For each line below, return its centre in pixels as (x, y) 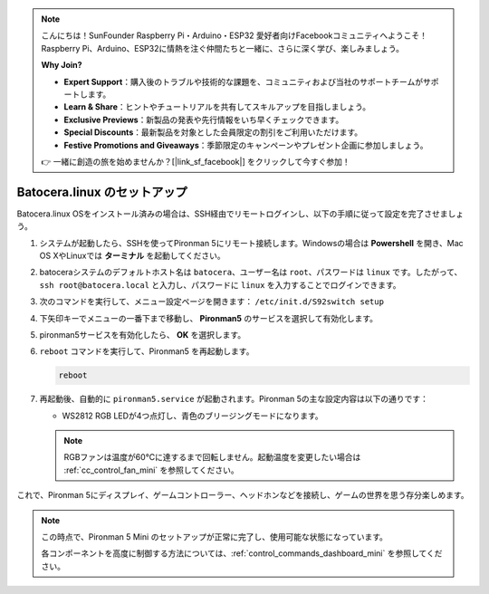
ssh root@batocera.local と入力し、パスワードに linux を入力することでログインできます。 (221, 284)
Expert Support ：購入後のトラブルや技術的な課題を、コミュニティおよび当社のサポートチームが (244, 81)
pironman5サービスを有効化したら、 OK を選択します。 (143, 334)
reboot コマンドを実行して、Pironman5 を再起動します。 (147, 351)
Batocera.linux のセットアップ (102, 192)
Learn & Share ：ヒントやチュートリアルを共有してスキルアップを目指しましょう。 (217, 107)
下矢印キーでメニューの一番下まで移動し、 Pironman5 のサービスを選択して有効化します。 (209, 318)
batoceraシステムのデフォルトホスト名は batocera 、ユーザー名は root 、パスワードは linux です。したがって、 (251, 273)
